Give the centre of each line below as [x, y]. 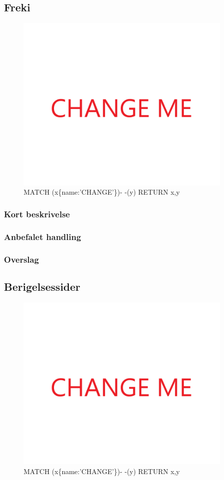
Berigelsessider [42, 286]
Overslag [22, 259]
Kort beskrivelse [37, 214]
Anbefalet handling [42, 236]
